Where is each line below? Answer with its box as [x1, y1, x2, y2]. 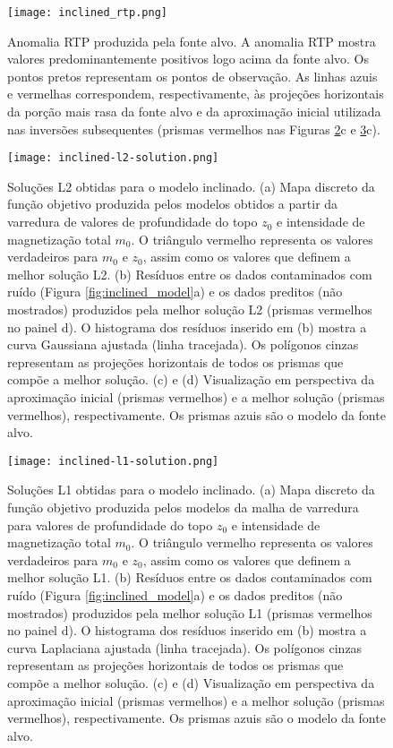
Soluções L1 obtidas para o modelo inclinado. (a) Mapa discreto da [7, 480, 375, 499]
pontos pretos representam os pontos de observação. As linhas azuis [7, 66, 378, 85]
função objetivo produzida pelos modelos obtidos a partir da [7, 194, 338, 213]
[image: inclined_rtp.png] [7, 6, 167, 19]
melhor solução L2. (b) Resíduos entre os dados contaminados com [7, 264, 372, 283]
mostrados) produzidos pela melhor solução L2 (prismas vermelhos [7, 300, 372, 319]
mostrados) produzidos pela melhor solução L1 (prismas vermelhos [7, 603, 372, 622]
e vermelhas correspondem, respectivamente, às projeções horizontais [7, 84, 384, 103]
